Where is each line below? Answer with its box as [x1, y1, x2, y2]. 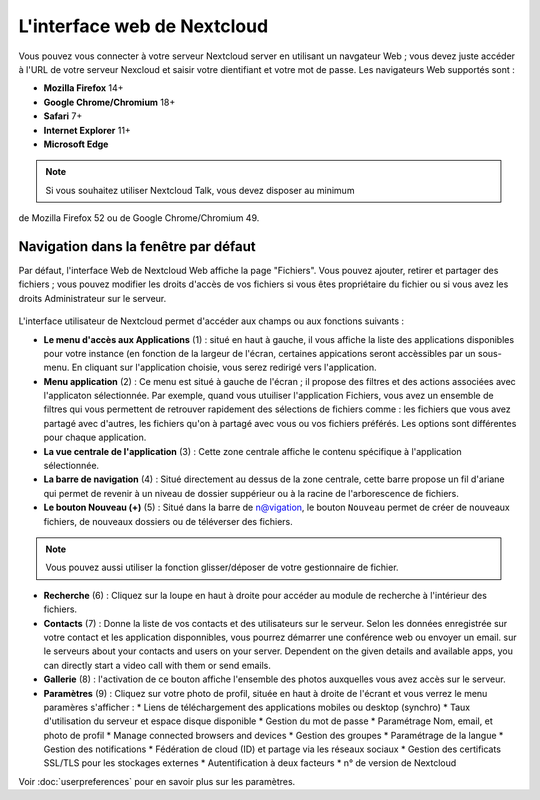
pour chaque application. [43, 431, 147, 444]
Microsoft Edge [43, 138, 109, 150]
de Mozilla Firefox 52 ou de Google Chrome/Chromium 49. [18, 212, 260, 224]
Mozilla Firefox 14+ [43, 82, 124, 94]
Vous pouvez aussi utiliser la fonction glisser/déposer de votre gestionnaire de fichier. [45, 561, 399, 574]
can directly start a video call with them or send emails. [43, 659, 272, 671]
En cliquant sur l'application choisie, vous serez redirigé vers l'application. [71, 361, 377, 374]
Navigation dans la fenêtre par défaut [18, 238, 257, 255]
